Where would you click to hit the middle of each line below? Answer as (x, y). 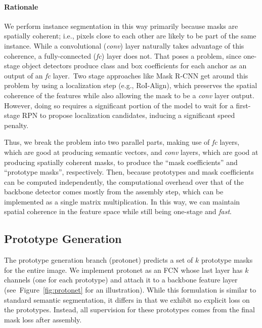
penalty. (16, 125)
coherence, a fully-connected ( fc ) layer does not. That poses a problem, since (123, 55)
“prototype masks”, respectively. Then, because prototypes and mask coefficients (129, 172)
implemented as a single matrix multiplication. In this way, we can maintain (122, 201)
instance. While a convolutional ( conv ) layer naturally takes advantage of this (124, 45)
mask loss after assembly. (43, 319)
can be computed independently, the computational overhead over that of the (124, 181)
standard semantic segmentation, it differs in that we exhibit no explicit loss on (127, 299)
